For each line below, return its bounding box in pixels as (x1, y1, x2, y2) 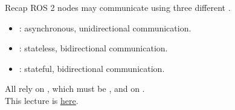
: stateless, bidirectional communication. (19, 42, 168, 54)
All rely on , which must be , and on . (5, 82, 145, 95)
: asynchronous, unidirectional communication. (19, 21, 192, 34)
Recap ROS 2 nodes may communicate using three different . (5, 1, 231, 13)
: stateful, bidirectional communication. (19, 62, 165, 74)
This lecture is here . (5, 94, 79, 106)
